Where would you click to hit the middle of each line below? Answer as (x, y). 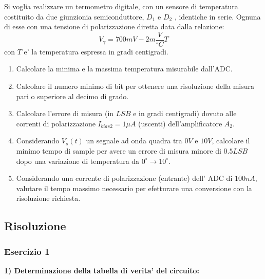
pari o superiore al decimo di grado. (72, 96)
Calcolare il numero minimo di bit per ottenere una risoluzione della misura (135, 86)
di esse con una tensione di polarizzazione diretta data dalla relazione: (114, 26)
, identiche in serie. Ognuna (217, 16)
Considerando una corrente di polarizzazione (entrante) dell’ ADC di (124, 178)
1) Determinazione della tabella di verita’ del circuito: (102, 270)
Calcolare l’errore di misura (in (65, 113)
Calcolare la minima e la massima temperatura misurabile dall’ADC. (124, 69)
